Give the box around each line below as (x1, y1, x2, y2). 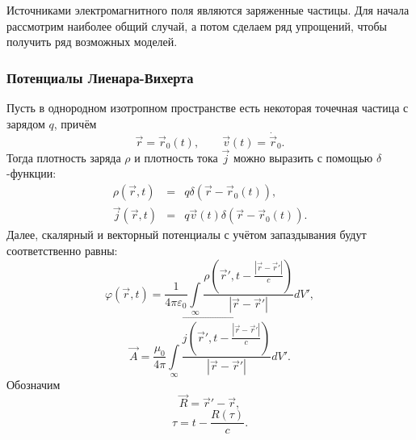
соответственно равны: (6, 241, 118, 258)
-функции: (6, 165, 57, 182)
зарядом (6, 115, 45, 132)
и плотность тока (134, 149, 218, 166)
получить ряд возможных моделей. (6, 33, 178, 50)
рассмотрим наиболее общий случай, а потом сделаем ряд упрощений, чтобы (6, 17, 387, 34)
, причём (53, 115, 97, 132)
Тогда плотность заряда (6, 149, 121, 166)
